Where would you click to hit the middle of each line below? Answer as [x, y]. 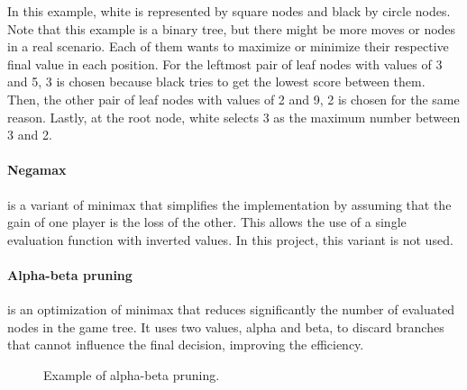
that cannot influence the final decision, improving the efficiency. [186, 345]
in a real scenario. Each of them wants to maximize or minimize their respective [228, 46]
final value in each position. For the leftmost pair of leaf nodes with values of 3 [225, 63]
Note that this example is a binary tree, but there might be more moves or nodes [232, 28]
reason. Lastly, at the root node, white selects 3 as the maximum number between [234, 117]
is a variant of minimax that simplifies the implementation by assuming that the [229, 204]
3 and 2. [30, 135]
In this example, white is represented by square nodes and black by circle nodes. [229, 11]
